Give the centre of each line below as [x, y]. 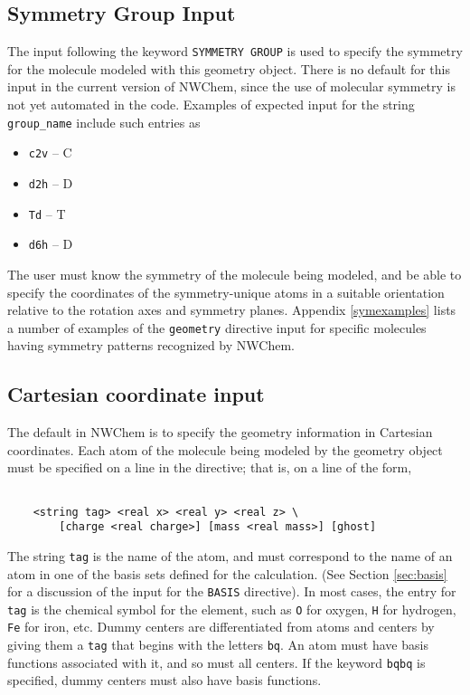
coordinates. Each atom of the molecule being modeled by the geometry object [225, 449]
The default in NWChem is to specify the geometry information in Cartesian [220, 432]
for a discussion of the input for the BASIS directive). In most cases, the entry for [232, 591]
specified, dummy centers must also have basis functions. [164, 680]
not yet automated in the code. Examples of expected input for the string [211, 105]
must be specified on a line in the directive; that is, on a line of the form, [210, 467]
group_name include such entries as [104, 122]
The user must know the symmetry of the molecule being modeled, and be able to [235, 274]
